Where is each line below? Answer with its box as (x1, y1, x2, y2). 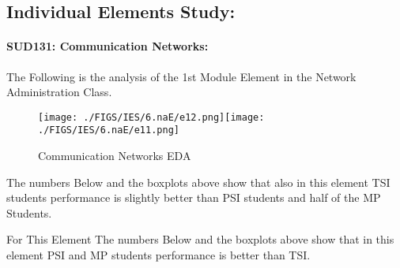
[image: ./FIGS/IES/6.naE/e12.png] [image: (38, 111, 265, 123)
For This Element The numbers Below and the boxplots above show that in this (6, 231, 394, 248)
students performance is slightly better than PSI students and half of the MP (6, 189, 381, 206)
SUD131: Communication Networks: (6, 38, 209, 54)
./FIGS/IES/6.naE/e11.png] (38, 125, 179, 136)
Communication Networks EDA (38, 147, 191, 164)
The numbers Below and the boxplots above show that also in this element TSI (6, 173, 391, 190)
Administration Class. (6, 84, 112, 100)
